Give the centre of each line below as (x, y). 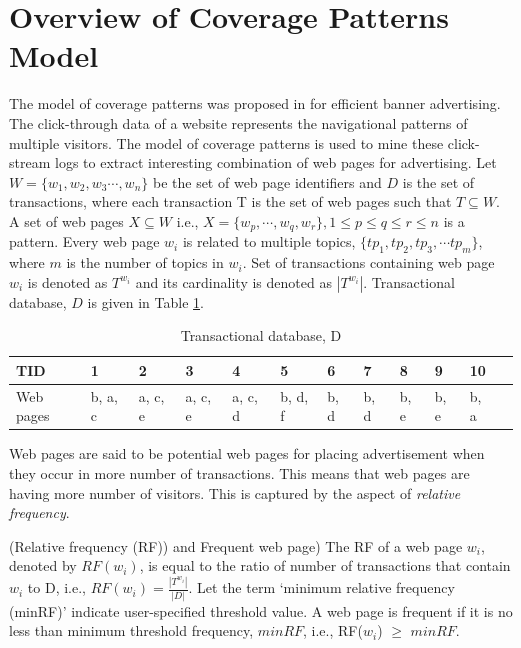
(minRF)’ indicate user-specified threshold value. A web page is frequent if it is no (261, 610)
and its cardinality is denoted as (233, 281)
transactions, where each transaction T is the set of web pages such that (230, 201)
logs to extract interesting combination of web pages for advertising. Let (275, 162)
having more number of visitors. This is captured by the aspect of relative (235, 492)
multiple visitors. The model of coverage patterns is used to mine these (226, 142)
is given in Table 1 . (145, 301)
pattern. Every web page (84, 241)
